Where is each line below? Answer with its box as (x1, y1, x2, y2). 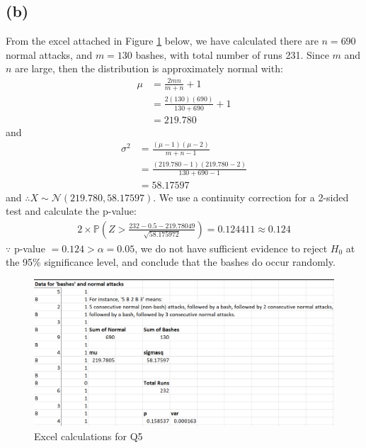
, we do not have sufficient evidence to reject (135, 240, 328, 255)
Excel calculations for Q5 (34, 428, 143, 443)
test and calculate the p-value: (6, 203, 137, 218)
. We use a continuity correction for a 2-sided (153, 189, 349, 204)
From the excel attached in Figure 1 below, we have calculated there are (6, 33, 319, 48)
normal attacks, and (6, 47, 93, 62)
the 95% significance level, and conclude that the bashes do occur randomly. (6, 254, 336, 269)
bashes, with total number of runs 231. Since (135, 47, 329, 62)
